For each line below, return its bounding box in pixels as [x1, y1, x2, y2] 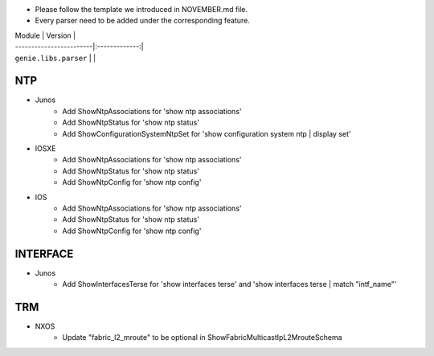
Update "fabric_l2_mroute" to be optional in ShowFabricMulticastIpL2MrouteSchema [62, 333, 342, 342]
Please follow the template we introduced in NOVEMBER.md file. [35, 5, 248, 14]
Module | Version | [14, 31, 76, 40]
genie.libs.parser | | [14, 53, 96, 63]
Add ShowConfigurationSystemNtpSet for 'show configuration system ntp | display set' [62, 129, 351, 138]
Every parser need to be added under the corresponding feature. [35, 16, 251, 26]
